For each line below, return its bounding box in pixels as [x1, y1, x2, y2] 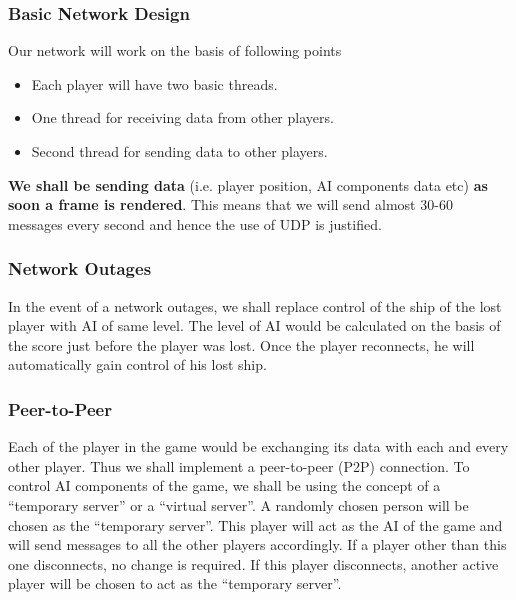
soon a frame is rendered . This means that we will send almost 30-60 [8, 194, 453, 215]
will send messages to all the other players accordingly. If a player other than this [8, 534, 507, 555]
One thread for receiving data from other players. [31, 107, 334, 128]
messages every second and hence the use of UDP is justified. [8, 213, 382, 234]
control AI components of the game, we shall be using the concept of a [8, 475, 441, 496]
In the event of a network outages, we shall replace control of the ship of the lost [8, 295, 502, 316]
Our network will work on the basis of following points [8, 40, 342, 61]
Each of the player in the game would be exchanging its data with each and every [8, 436, 509, 457]
